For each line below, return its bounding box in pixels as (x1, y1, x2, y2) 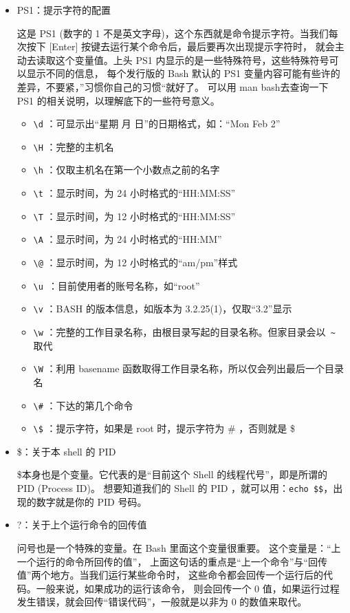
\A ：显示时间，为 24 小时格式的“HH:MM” (33, 232, 222, 246)
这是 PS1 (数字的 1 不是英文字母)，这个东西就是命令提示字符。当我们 (17, 25, 329, 40)
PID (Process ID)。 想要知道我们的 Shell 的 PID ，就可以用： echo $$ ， (17, 481, 333, 495)
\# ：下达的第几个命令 (33, 398, 133, 412)
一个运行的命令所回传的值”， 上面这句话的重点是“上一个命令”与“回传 (17, 554, 327, 568)
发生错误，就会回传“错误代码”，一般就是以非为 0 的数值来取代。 (17, 594, 307, 609)
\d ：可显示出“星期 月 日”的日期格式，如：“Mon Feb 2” (33, 116, 281, 131)
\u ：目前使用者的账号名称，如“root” (33, 278, 200, 292)
